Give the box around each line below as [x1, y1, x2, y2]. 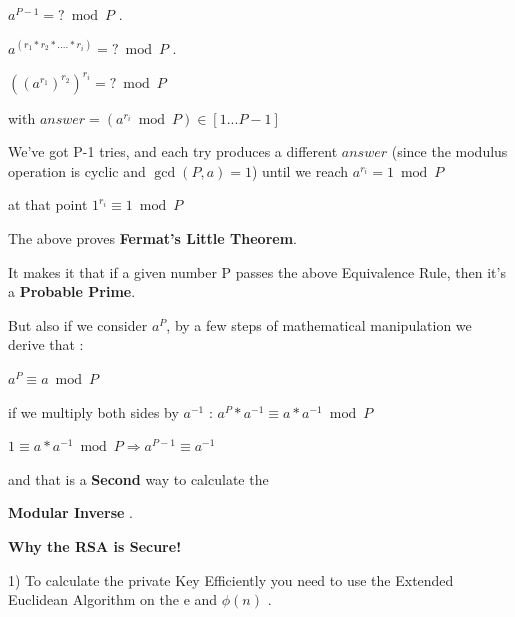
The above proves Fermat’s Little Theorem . [8, 228, 297, 249]
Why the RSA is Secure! [8, 536, 182, 556]
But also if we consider [8, 314, 148, 335]
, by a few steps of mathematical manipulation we [166, 314, 472, 335]
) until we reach [251, 160, 349, 181]
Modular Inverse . [8, 502, 133, 523]
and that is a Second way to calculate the [8, 468, 269, 489]
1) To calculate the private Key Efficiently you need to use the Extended [8, 569, 454, 590]
